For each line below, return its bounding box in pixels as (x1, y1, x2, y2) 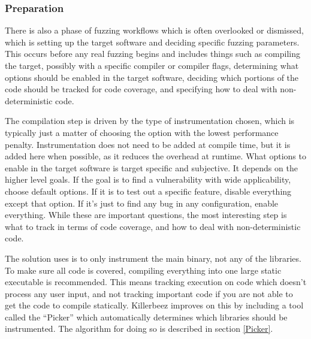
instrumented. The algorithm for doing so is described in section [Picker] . (5, 322, 273, 335)
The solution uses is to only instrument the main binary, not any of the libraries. (5, 252, 301, 264)
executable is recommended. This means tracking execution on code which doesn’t (5, 276, 307, 288)
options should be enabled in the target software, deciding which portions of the (5, 71, 299, 83)
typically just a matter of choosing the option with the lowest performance (5, 126, 279, 138)
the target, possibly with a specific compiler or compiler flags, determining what (5, 59, 299, 71)
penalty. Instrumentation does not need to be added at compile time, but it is (5, 138, 291, 150)
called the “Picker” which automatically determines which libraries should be (5, 310, 288, 323)
